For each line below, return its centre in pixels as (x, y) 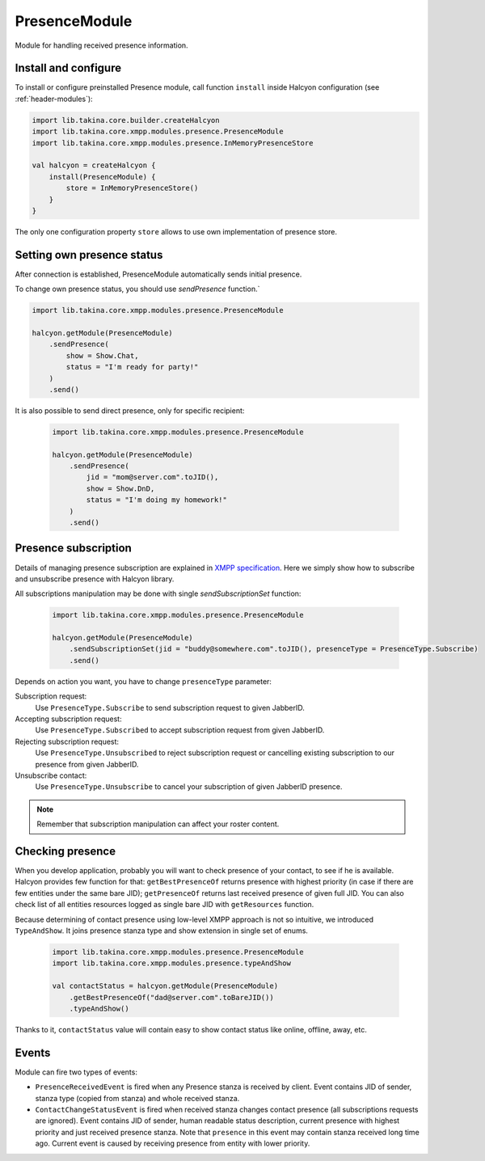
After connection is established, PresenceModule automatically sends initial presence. (158, 274)
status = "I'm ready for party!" (132, 367)
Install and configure (68, 68)
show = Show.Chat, (102, 355)
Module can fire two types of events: (76, 1072)
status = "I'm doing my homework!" (157, 500)
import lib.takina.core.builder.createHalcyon (126, 120)
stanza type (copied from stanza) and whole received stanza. (137, 1098)
